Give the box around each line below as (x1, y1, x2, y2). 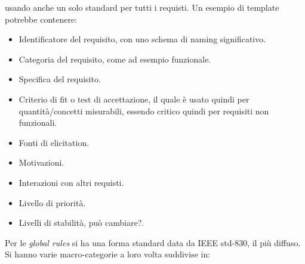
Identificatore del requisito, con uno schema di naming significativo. (19, 33, 266, 45)
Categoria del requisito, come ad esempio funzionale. (19, 52, 211, 65)
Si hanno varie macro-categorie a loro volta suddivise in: (5, 248, 211, 260)
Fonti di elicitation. (19, 136, 90, 148)
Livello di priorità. (19, 196, 86, 209)
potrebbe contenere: (5, 13, 78, 25)
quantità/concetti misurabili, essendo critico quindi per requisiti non (19, 104, 269, 117)
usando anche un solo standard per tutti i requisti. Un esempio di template (5, 1, 279, 13)
